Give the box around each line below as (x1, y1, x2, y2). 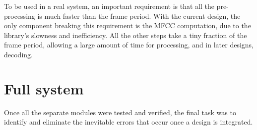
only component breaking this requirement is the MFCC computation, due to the (4, 20, 251, 31)
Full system (4, 78, 84, 98)
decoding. (4, 49, 33, 59)
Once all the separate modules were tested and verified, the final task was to (4, 107, 236, 117)
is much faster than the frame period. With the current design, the (37, 10, 241, 21)
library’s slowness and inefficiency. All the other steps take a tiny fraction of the (4, 30, 247, 40)
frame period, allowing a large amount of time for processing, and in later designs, (4, 40, 254, 50)
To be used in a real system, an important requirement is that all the (4, 1, 214, 11)
